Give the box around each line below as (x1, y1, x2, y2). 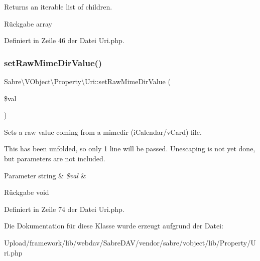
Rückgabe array (4, 18, 52, 29)
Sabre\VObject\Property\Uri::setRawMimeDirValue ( (4, 76, 171, 86)
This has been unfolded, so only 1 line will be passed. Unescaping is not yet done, (4, 143, 255, 154)
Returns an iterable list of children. (4, 2, 112, 12)
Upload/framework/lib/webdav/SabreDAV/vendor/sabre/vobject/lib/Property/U (4, 237, 256, 247)
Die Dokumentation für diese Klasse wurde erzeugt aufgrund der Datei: (4, 220, 223, 231)
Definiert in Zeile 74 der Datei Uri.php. (4, 203, 124, 214)
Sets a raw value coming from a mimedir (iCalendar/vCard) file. (4, 126, 202, 137)
